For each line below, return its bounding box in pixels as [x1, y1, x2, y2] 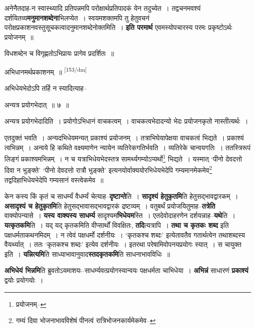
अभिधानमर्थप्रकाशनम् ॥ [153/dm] [4, 65, 87, 77]
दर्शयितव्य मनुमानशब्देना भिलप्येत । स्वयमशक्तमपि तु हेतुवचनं [4, 12, 150, 23]
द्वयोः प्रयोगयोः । [4, 275, 44, 285]
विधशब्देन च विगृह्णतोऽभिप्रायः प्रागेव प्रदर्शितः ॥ [4, 48, 114, 58]
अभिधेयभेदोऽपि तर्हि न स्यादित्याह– [4, 83, 87, 93]
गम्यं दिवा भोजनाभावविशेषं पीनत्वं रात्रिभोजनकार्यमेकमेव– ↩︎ [16, 315, 156, 326]
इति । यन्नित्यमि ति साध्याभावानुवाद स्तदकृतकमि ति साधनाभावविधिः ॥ [4, 248, 170, 259]
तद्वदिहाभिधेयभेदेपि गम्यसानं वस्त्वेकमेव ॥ [4, 174, 104, 185]
